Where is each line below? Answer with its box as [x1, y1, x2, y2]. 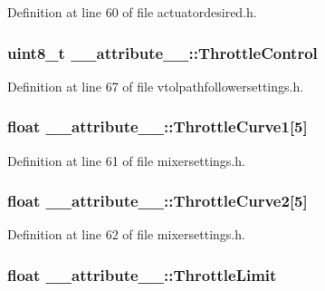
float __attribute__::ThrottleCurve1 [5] [7, 115, 308, 138]
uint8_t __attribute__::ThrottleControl [7, 41, 318, 63]
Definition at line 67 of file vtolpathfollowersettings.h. [7, 76, 304, 95]
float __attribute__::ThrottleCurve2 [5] [7, 189, 308, 212]
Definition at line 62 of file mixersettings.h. [7, 225, 245, 244]
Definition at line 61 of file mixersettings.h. [7, 150, 245, 170]
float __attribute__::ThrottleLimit [7, 263, 277, 286]
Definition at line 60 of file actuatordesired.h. [7, 3, 257, 21]
